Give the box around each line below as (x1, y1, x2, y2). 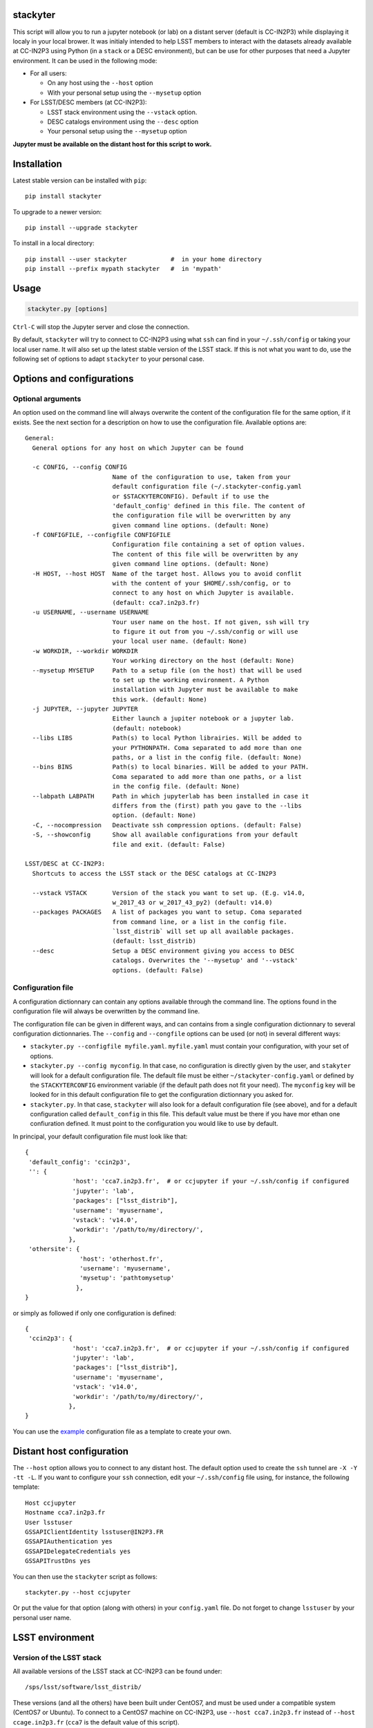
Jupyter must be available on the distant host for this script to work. (12, 140, 212, 148)
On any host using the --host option (47, 79, 153, 87)
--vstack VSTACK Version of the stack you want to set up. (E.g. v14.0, (32, 889, 306, 896)
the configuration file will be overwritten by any (112, 511, 291, 520)
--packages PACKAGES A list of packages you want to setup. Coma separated (32, 908, 302, 916)
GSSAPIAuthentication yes (25, 1538, 113, 1546)
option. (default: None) (112, 811, 197, 819)
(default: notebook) (112, 724, 182, 732)
